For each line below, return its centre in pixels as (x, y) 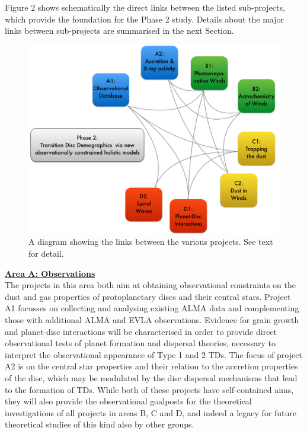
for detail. (46, 253)
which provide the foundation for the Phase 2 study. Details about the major (144, 19)
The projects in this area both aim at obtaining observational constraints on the (150, 285)
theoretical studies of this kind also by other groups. (100, 424)
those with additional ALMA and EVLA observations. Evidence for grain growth (152, 319)
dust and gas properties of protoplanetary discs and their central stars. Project (148, 296)
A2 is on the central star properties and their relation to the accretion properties (151, 366)
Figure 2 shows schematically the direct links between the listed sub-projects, (145, 7)
